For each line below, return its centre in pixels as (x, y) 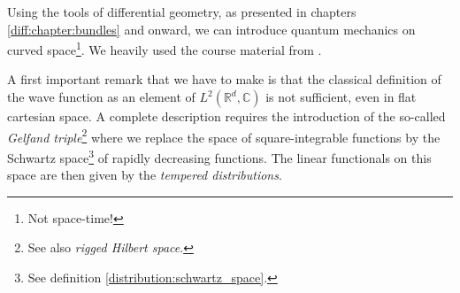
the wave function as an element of (101, 97)
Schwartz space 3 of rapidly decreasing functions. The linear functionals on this (219, 156)
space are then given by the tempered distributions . (145, 175)
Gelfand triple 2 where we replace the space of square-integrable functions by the (224, 135)
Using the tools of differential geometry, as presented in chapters (182, 12)
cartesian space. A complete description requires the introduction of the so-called (226, 116)
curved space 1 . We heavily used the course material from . (165, 48)
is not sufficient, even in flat (341, 97)
